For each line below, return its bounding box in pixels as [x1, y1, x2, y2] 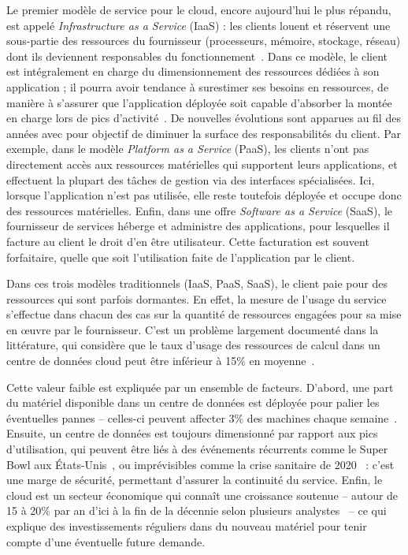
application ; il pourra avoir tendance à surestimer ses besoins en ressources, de [6, 78, 389, 95]
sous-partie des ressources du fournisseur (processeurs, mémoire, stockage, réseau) [6, 32, 401, 49]
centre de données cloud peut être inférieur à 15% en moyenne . [6, 352, 315, 369]
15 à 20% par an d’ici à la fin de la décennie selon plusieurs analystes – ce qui [6, 502, 387, 519]
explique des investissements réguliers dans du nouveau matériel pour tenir [6, 518, 367, 534]
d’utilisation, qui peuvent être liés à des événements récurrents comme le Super [6, 441, 388, 457]
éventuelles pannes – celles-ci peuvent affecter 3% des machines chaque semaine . [6, 409, 398, 426]
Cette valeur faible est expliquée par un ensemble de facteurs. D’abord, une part [6, 378, 394, 395]
